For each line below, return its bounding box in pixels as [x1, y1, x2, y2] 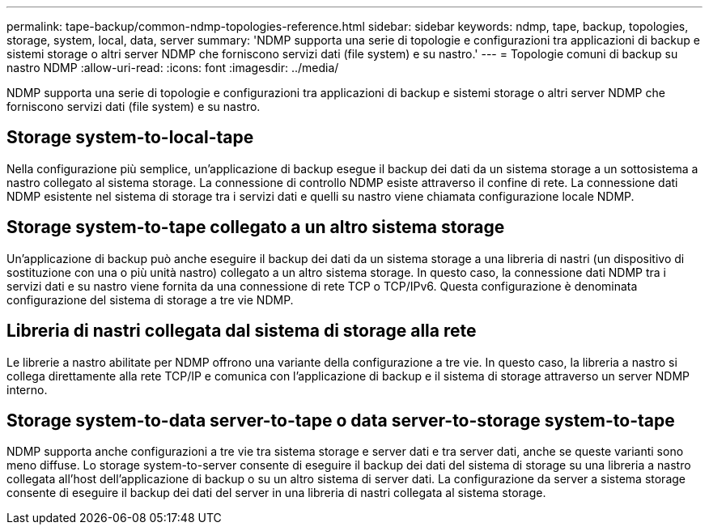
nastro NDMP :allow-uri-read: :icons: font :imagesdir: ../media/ [6, 61, 339, 74]
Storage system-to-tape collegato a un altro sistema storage [6, 217, 505, 238]
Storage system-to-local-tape [6, 127, 254, 148]
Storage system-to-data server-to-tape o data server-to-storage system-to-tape [6, 410, 675, 431]
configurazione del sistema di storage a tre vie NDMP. [6, 292, 294, 307]
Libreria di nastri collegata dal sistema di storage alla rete [6, 321, 477, 342]
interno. [6, 382, 48, 397]
